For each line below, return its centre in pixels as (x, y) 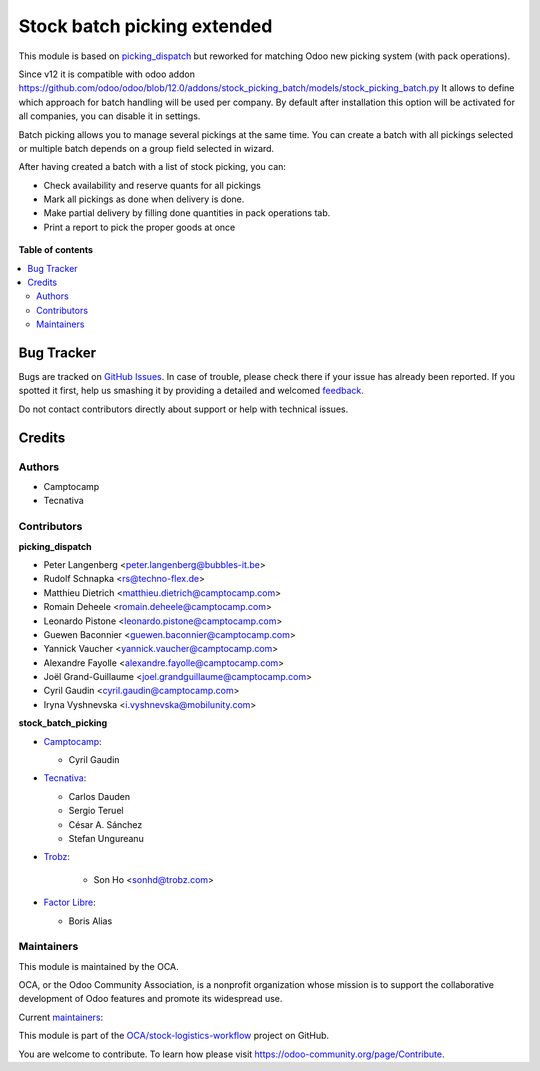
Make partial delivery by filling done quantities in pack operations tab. (187, 213)
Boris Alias (90, 921)
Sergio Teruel (96, 811)
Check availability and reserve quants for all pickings (152, 185)
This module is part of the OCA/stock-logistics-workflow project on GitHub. (174, 1036)
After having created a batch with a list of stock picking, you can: (152, 167)
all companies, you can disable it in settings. (109, 116)
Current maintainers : (61, 1017)
